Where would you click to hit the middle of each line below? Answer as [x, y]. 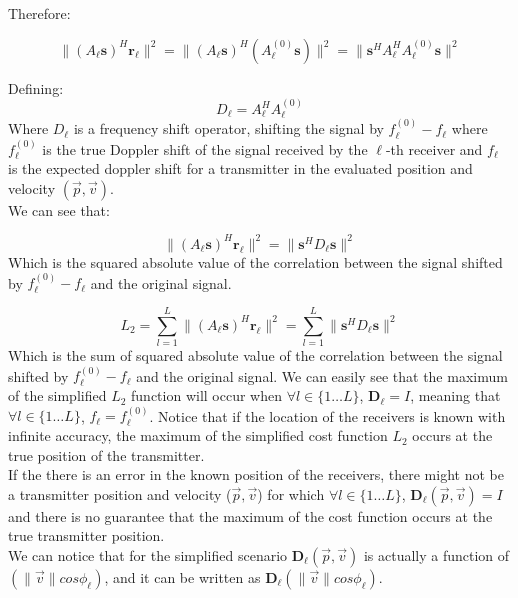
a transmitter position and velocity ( [120, 493]
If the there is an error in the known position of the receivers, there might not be [256, 474]
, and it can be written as [182, 577]
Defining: [36, 87]
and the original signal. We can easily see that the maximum [322, 375]
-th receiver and [434, 148]
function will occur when [206, 395]
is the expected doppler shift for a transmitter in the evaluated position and [240, 168]
